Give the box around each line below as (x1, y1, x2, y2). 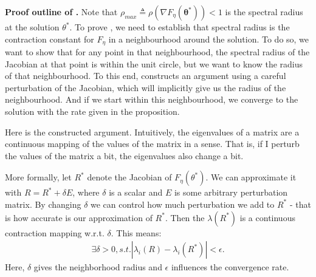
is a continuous (239, 211, 295, 224)
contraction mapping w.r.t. (5, 226, 105, 239)
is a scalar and (109, 186, 163, 199)
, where (72, 186, 100, 199)
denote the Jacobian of (87, 171, 172, 183)
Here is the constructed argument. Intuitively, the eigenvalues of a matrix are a (5, 125, 300, 138)
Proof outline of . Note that (5, 5, 118, 18)
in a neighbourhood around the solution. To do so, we (108, 32, 309, 45)
